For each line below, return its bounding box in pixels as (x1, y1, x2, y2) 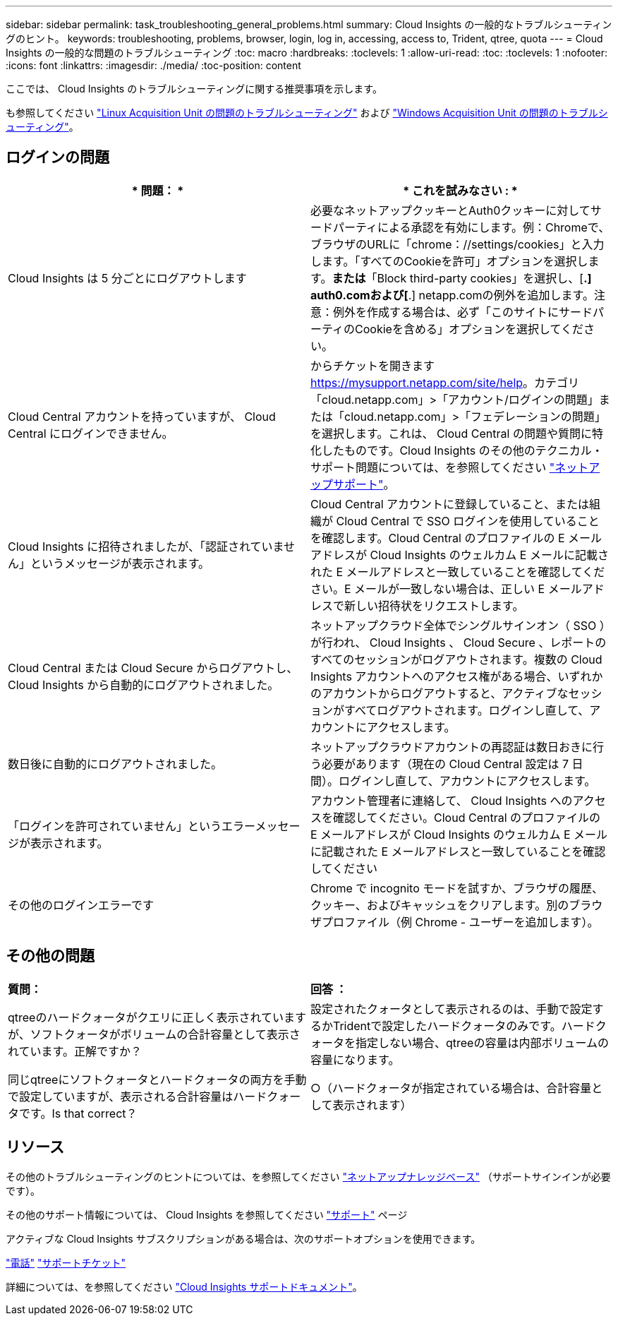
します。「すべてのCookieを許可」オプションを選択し (310, 253, 588, 268)
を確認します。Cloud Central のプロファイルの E (310, 530, 565, 545)
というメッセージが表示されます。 (30, 556, 210, 570)
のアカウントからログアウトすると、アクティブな (310, 686, 569, 700)
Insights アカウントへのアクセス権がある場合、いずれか (310, 669, 603, 683)
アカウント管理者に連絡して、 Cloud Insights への (310, 793, 573, 808)
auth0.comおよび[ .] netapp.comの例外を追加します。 (310, 287, 595, 302)
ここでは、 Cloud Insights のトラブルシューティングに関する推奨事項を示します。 (6, 83, 382, 95)
